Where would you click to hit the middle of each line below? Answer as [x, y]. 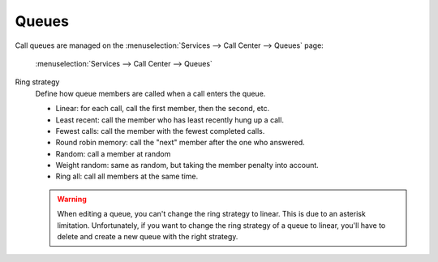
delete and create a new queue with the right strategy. [148, 237]
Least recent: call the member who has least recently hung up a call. [170, 120]
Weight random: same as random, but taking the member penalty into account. [187, 165]
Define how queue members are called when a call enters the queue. [150, 93]
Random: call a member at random [113, 153]
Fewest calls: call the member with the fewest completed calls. [160, 131]
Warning [72, 199]
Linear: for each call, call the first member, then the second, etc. [163, 109]
